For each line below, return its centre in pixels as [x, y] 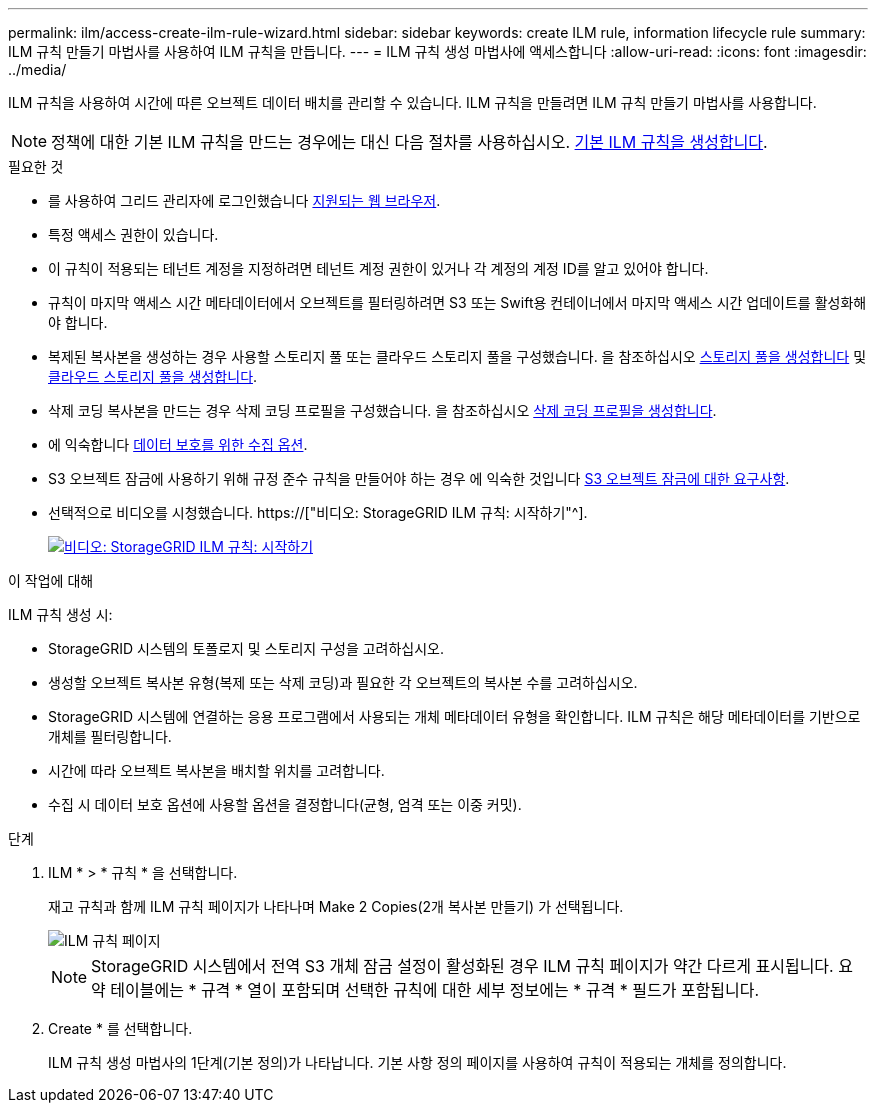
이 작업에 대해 [51, 580]
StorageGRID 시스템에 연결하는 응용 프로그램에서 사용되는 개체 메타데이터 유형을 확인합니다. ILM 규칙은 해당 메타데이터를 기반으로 [454, 716]
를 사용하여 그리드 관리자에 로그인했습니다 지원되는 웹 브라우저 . [244, 200]
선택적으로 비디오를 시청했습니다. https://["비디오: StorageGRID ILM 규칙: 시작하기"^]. [318, 512]
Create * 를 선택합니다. [120, 1028]
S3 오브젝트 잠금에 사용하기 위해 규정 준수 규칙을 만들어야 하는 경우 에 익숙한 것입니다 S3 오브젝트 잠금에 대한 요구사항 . [419, 478]
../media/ [37, 69]
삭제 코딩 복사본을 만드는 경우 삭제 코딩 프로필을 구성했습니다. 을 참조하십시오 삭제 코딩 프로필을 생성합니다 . [382, 410]
